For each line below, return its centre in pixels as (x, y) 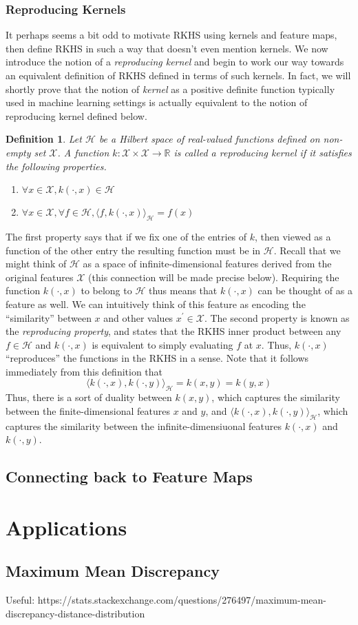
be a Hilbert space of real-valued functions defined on (209, 139)
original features (40, 277)
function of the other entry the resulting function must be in (133, 250)
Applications (66, 527)
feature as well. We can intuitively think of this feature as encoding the (156, 304)
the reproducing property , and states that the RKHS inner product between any (173, 331)
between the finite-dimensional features (88, 410)
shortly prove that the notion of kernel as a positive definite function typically (170, 89)
